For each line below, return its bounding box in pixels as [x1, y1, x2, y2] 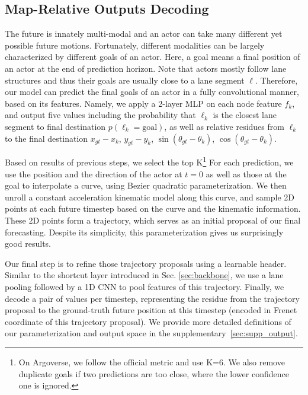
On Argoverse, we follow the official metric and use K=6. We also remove [18, 355, 285, 368]
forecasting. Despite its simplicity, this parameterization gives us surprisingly [5, 225, 284, 238]
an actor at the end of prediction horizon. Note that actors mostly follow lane [5, 62, 287, 74]
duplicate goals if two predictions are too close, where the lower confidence [18, 367, 289, 380]
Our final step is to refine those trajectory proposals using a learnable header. [5, 257, 287, 269]
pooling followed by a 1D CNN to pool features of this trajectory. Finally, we [5, 280, 284, 292]
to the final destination [5, 132, 88, 144]
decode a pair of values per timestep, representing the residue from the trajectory [5, 292, 300, 304]
